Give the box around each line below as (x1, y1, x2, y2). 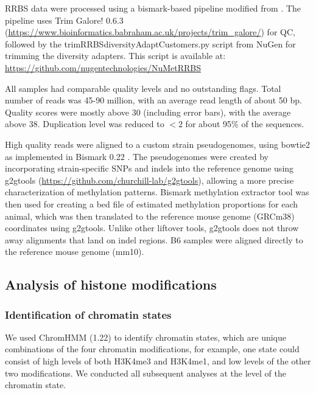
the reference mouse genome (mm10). (5, 245, 144, 258)
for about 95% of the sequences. (185, 117, 304, 130)
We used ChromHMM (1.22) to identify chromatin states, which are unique (5, 330, 286, 343)
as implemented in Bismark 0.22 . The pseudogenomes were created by (5, 150, 269, 162)
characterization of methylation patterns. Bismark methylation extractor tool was (5, 186, 309, 198)
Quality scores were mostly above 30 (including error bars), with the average (5, 105, 291, 118)
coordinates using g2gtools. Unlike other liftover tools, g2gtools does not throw (5, 221, 299, 234)
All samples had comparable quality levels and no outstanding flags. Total (5, 82, 281, 94)
